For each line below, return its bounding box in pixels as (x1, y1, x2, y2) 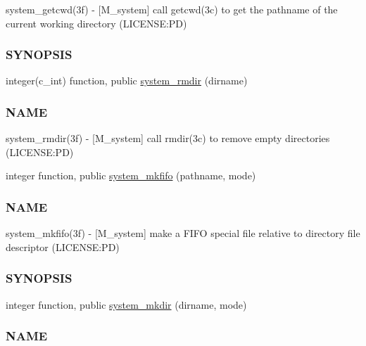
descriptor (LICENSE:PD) (6, 239, 120, 254)
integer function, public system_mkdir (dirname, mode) (6, 297, 247, 312)
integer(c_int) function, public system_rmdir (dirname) (6, 73, 248, 88)
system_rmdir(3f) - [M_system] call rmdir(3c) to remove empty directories (6, 131, 330, 146)
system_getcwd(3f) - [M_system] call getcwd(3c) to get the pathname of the (6, 2, 338, 16)
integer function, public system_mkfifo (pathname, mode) (6, 168, 256, 183)
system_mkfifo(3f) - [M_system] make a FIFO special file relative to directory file (6, 226, 360, 241)
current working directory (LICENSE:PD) (6, 15, 187, 30)
